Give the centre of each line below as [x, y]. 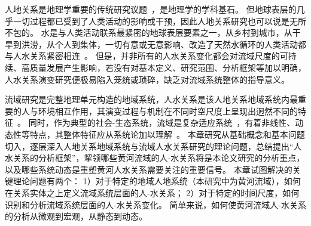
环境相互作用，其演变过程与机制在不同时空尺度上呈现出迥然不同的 [168, 111]
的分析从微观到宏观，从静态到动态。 [76, 216]
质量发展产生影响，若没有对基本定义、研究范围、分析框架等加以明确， [168, 67]
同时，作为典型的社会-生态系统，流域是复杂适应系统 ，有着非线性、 [162, 123]
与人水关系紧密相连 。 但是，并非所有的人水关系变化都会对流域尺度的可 [147, 56]
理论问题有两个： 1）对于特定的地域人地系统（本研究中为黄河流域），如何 [157, 181]
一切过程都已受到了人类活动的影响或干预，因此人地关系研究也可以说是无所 [159, 21]
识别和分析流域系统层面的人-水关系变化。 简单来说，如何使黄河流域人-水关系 [155, 204]
